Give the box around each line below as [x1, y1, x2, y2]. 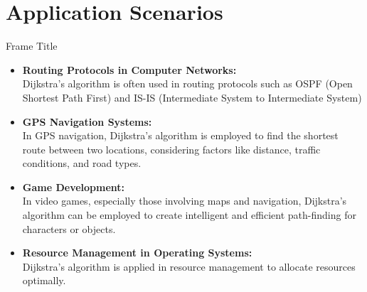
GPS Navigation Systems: [22, 114, 152, 129]
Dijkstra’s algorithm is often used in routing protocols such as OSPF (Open [22, 76, 353, 91]
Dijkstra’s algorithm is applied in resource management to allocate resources [22, 259, 356, 274]
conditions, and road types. [22, 156, 142, 171]
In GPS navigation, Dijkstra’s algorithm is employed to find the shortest [22, 128, 339, 143]
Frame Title [6, 38, 58, 53]
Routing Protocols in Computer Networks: [22, 62, 237, 77]
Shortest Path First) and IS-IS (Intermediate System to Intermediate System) [22, 90, 362, 104]
